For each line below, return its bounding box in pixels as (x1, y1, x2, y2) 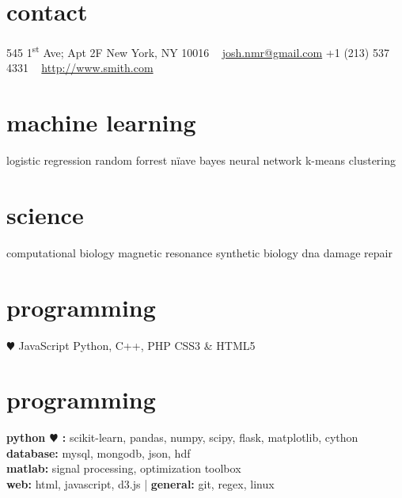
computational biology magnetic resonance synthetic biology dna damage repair (6, 244, 393, 260)
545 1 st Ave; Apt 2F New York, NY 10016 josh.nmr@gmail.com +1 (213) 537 (6, 42, 389, 60)
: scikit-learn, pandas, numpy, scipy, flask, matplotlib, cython (62, 429, 358, 446)
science (6, 198, 84, 230)
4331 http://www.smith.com (6, 59, 154, 76)
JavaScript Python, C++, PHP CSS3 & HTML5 (18, 336, 256, 353)
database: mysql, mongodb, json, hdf (6, 444, 191, 461)
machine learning (6, 106, 196, 139)
